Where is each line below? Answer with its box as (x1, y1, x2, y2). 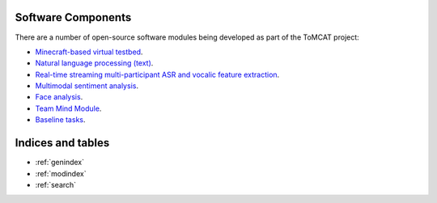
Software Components (15, 11, 132, 24)
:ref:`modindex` (35, 168, 87, 178)
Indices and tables (15, 136, 110, 150)
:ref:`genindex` (35, 158, 85, 167)
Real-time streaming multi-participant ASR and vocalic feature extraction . (35, 70, 280, 79)
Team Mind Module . (35, 104, 102, 113)
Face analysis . (35, 92, 83, 102)
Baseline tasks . (35, 115, 86, 125)
